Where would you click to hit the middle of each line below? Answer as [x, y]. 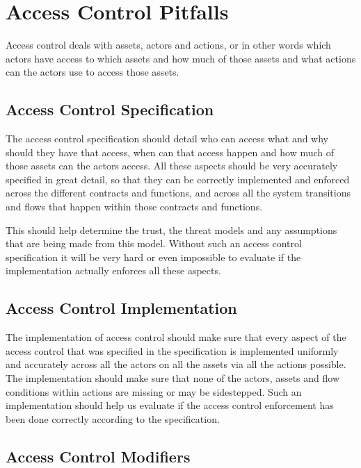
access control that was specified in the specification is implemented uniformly [172, 350]
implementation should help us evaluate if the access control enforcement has [170, 405]
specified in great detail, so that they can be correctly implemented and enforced [178, 179]
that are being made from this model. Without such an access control [154, 243]
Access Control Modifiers [98, 456]
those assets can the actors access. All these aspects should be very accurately [172, 166]
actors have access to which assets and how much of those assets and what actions [181, 58]
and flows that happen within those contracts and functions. [134, 207]
